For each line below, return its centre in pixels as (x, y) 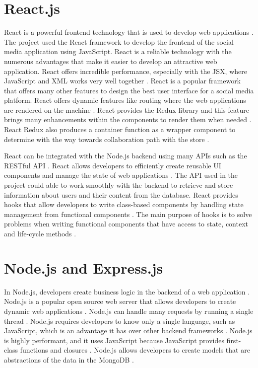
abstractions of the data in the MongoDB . (69, 359)
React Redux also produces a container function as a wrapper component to (120, 129)
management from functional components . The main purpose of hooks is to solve (128, 214)
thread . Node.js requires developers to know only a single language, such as (120, 321)
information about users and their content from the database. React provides (121, 194)
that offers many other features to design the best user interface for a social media (129, 90)
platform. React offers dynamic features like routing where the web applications (125, 100)
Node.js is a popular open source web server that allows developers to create (120, 301)
